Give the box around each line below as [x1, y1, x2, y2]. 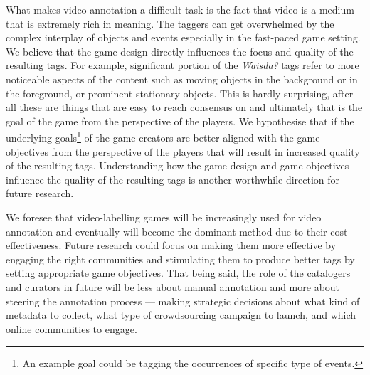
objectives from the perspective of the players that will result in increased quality [6, 144, 360, 159]
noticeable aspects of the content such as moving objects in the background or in [6, 71, 358, 86]
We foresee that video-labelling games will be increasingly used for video [6, 209, 322, 224]
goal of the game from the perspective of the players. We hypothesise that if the [6, 113, 354, 128]
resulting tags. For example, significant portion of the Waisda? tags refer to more [6, 58, 359, 73]
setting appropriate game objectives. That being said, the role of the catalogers [6, 265, 351, 280]
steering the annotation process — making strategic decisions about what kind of [6, 293, 360, 308]
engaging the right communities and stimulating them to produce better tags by [6, 251, 355, 266]
